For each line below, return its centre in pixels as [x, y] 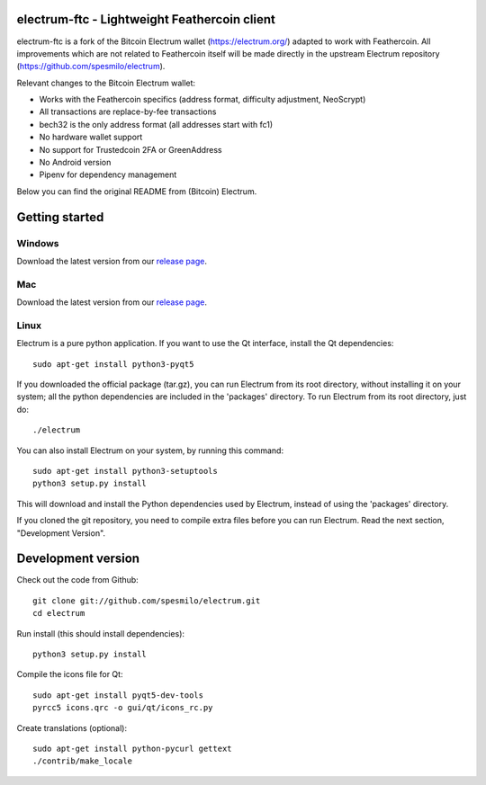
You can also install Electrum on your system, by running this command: [150, 450]
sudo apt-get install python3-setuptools [125, 471]
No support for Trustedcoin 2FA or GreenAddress [130, 149]
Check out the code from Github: [77, 580]
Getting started [60, 217]
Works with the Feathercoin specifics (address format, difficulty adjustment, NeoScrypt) [202, 100]
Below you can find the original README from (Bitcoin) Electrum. [137, 191]
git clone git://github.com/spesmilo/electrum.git [147, 601]
